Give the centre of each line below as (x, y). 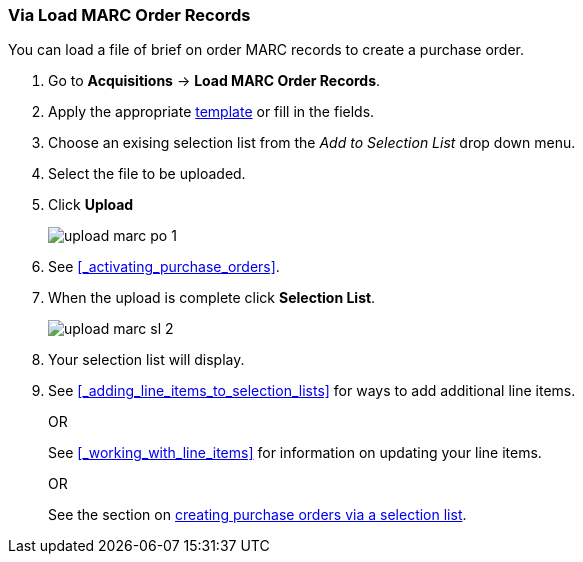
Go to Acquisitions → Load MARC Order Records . (214, 81)
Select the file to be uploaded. (147, 174)
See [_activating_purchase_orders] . (164, 267)
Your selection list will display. (146, 360)
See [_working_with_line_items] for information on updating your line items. (295, 453)
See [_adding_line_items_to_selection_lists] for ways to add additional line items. (312, 391)
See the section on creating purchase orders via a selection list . (257, 515)
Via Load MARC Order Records (129, 15)
